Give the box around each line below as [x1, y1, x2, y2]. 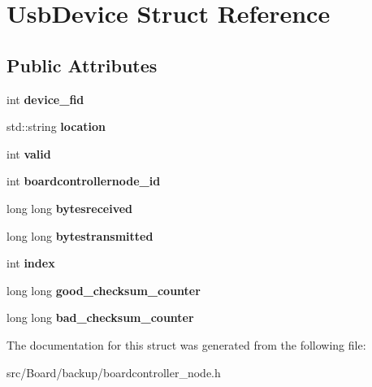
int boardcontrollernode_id [6, 172, 161, 189]
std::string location [6, 118, 106, 135]
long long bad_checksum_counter [6, 309, 194, 326]
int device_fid [6, 90, 84, 107]
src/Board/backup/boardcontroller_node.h [6, 363, 221, 380]
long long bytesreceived [6, 199, 133, 216]
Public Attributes [6, 52, 158, 77]
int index [6, 254, 55, 272]
